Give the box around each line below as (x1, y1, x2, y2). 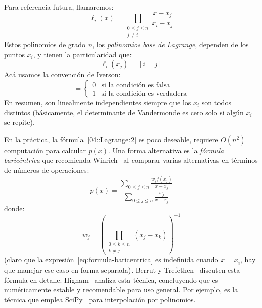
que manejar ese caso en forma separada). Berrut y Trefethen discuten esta (4, 264, 240, 275)
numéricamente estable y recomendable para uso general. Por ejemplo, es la (4, 284, 238, 295)
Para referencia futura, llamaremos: (4, 2, 114, 12)
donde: (4, 203, 25, 213)
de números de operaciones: (4, 165, 89, 175)
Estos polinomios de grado (4, 39, 86, 50)
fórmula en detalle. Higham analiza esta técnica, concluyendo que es (4, 274, 219, 285)
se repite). (4, 117, 35, 127)
